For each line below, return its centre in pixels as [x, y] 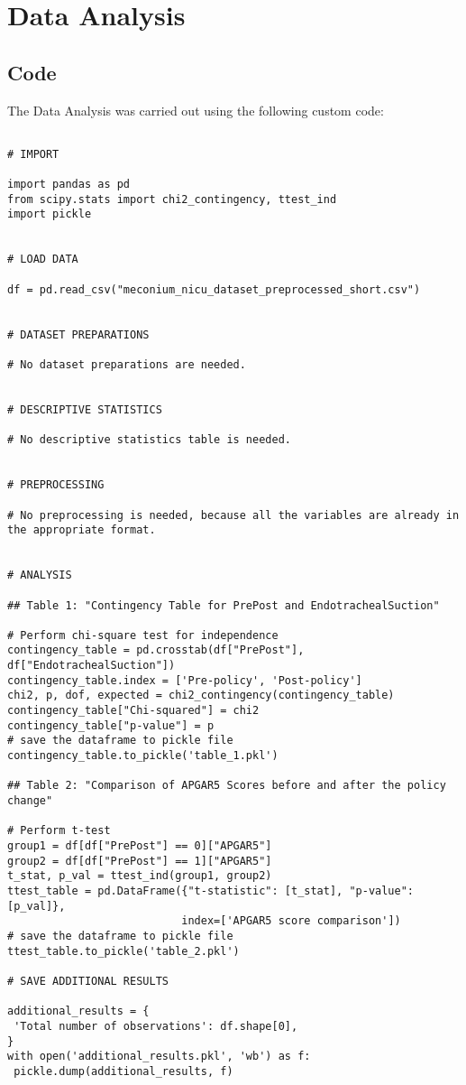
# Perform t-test [59, 831]
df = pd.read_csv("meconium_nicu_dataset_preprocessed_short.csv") [214, 289]
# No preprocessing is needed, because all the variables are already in [233, 515]
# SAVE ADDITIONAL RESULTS [88, 981]
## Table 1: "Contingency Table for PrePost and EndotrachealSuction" [224, 605]
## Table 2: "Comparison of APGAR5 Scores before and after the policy [227, 786]
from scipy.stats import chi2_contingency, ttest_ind [172, 199]
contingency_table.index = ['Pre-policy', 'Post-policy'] [185, 680]
